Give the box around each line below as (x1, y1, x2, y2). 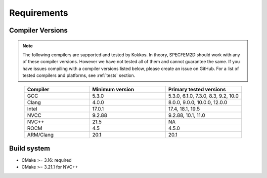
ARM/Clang (27, 131, 54, 138)
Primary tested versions (168, 86, 226, 93)
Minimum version (92, 86, 134, 93)
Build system (9, 144, 50, 152)
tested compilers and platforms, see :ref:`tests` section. (22, 72, 135, 78)
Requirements (9, 7, 69, 18)
